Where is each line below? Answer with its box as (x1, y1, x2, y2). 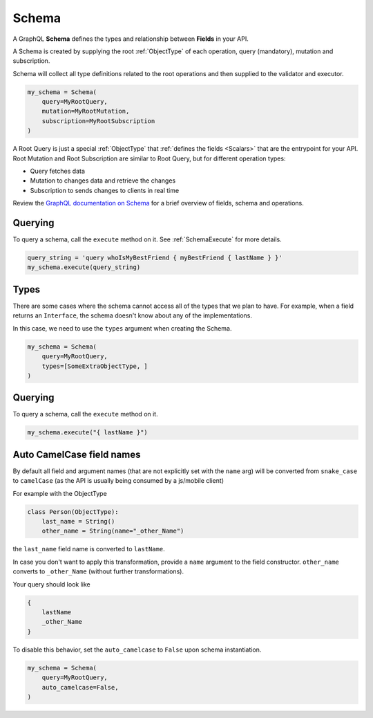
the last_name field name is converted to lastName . (12, 545, 165, 553)
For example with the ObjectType (12, 489, 107, 497)
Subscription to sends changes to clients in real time (30, 186, 180, 194)
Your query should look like (12, 580, 90, 588)
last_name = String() (41, 517, 115, 526)
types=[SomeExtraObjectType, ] (41, 362, 148, 370)
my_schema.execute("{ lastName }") (27, 429, 148, 436)
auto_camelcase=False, (41, 683, 119, 691)
